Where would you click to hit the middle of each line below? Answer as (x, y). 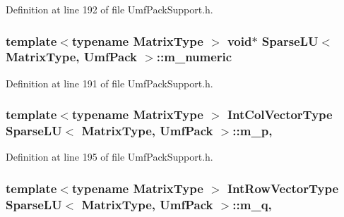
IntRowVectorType (283, 188)
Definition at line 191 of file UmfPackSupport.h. (109, 83)
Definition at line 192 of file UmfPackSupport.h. (109, 9)
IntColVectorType (280, 114)
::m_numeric (194, 57)
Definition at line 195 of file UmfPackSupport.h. (109, 157)
